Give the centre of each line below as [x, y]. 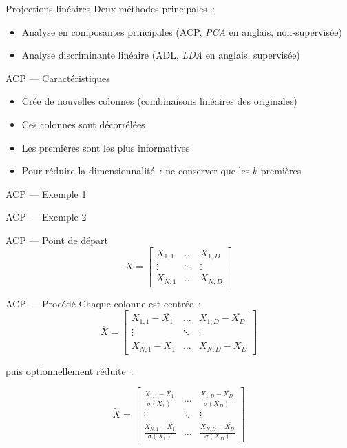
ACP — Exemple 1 [46, 193]
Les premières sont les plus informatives [106, 147]
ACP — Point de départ [57, 240]
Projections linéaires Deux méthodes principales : [110, 8]
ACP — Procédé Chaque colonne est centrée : [104, 303]
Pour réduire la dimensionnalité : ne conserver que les [136, 171]
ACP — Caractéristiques [58, 78]
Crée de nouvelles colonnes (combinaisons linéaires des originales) [159, 101]
